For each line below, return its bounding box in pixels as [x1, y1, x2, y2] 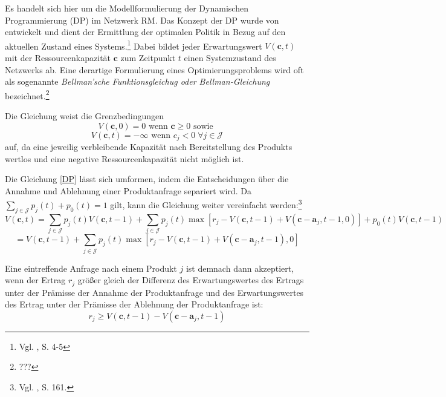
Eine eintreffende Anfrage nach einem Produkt [5, 261, 177, 274]
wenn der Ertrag [5, 274, 66, 286]
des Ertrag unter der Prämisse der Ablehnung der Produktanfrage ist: [5, 298, 263, 310]
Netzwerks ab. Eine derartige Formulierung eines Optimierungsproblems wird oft [5, 63, 304, 76]
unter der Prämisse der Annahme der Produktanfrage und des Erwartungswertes [5, 286, 304, 298]
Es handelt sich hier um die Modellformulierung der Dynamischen [5, 2, 248, 14]
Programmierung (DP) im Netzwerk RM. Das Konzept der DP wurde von [5, 13, 279, 26]
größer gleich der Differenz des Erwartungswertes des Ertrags [77, 274, 304, 286]
